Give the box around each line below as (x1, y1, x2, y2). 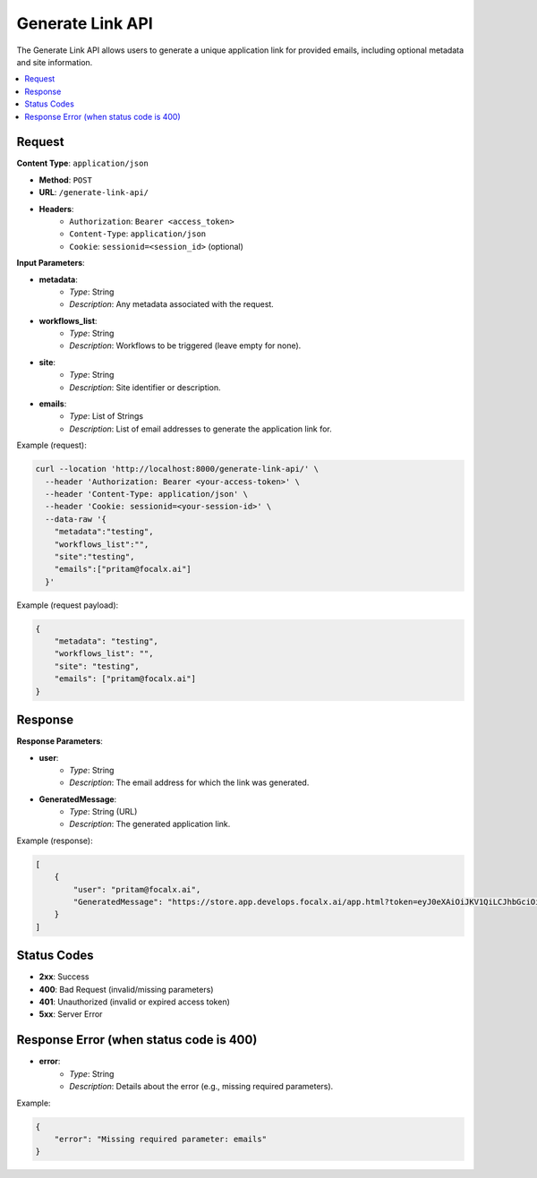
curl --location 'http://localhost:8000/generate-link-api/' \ (35, 464, 320, 474)
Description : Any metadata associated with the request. (69, 299, 275, 310)
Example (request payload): (16, 600, 119, 610)
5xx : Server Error (38, 1009, 103, 1020)
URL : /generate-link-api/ (38, 187, 149, 198)
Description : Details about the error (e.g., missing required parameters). (69, 1081, 334, 1092)
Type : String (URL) (69, 807, 138, 817)
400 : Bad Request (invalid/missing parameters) (38, 984, 214, 994)
